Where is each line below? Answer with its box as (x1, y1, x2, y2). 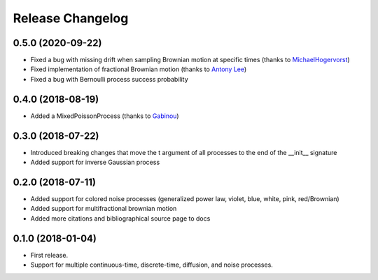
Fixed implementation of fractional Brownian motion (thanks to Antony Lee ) (30, 65, 247, 73)
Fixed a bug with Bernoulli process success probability (30, 75, 188, 83)
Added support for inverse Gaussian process (30, 158, 160, 167)
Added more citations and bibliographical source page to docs (30, 214, 211, 223)
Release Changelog (13, 10, 129, 26)
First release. (30, 251, 69, 259)
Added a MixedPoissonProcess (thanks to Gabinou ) (30, 112, 179, 120)
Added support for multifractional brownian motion (30, 205, 177, 213)
